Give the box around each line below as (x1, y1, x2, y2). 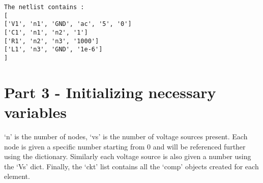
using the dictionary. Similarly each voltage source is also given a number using (4, 151, 251, 162)
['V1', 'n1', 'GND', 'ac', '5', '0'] (4, 20, 132, 28)
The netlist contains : (4, 4, 84, 11)
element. (4, 171, 30, 181)
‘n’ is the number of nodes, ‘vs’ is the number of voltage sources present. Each (4, 131, 248, 141)
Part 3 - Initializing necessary (4, 81, 216, 102)
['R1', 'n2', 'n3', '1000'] (4, 37, 99, 45)
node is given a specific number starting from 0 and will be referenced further (4, 141, 246, 151)
